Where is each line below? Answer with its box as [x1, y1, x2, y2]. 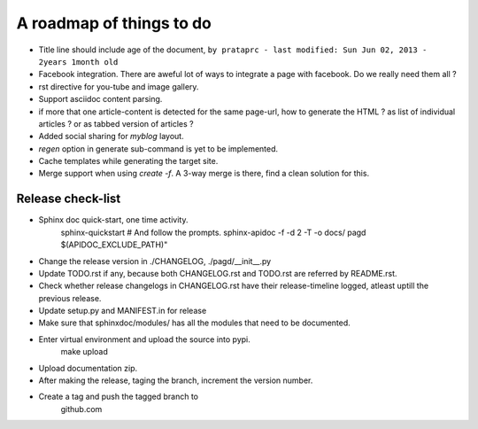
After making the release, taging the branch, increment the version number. [38, 375, 313, 386]
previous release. [38, 292, 102, 303]
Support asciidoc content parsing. [38, 94, 163, 105]
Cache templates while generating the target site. [38, 156, 219, 167]
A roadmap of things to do [16, 13, 212, 33]
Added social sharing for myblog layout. [38, 131, 185, 142]
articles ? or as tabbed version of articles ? [38, 118, 194, 129]
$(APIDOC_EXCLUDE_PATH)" [60, 239, 168, 250]
